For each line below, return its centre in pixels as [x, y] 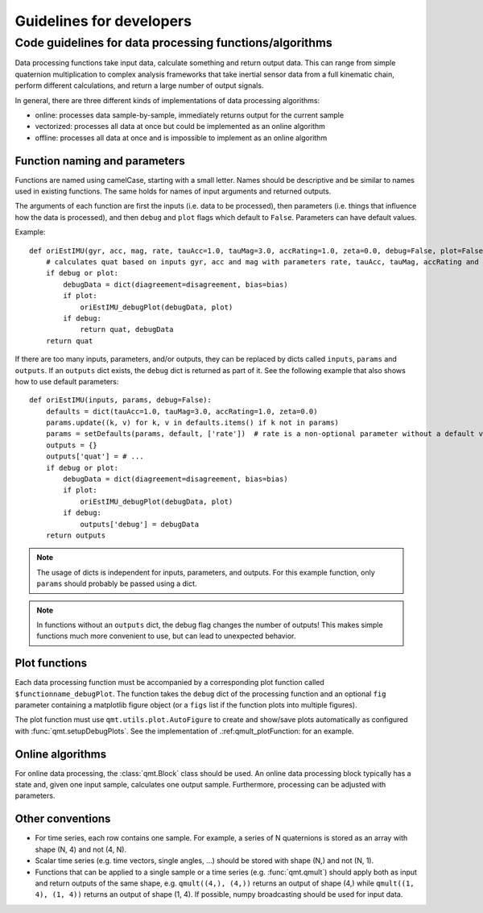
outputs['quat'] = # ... [95, 456]
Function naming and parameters [100, 161]
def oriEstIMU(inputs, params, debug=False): [121, 400]
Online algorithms [61, 754]
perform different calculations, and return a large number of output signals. [139, 85]
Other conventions [63, 819]
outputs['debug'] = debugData [140, 524]
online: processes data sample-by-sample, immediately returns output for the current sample [190, 115]
